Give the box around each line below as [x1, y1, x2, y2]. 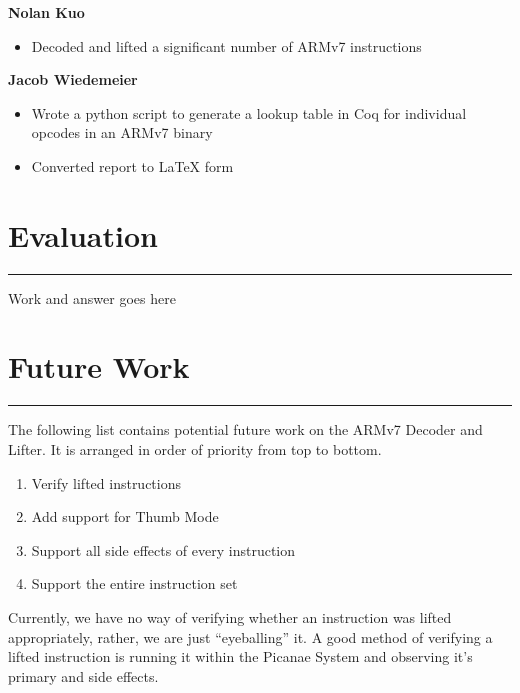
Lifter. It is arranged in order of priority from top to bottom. [8, 439, 382, 459]
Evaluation [8, 214, 158, 255]
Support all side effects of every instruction [31, 539, 296, 560]
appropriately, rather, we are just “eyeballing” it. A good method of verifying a [8, 626, 493, 647]
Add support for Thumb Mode [31, 506, 219, 527]
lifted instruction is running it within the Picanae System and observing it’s [8, 646, 473, 667]
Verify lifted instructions [31, 472, 182, 493]
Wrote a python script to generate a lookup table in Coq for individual [31, 102, 467, 123]
